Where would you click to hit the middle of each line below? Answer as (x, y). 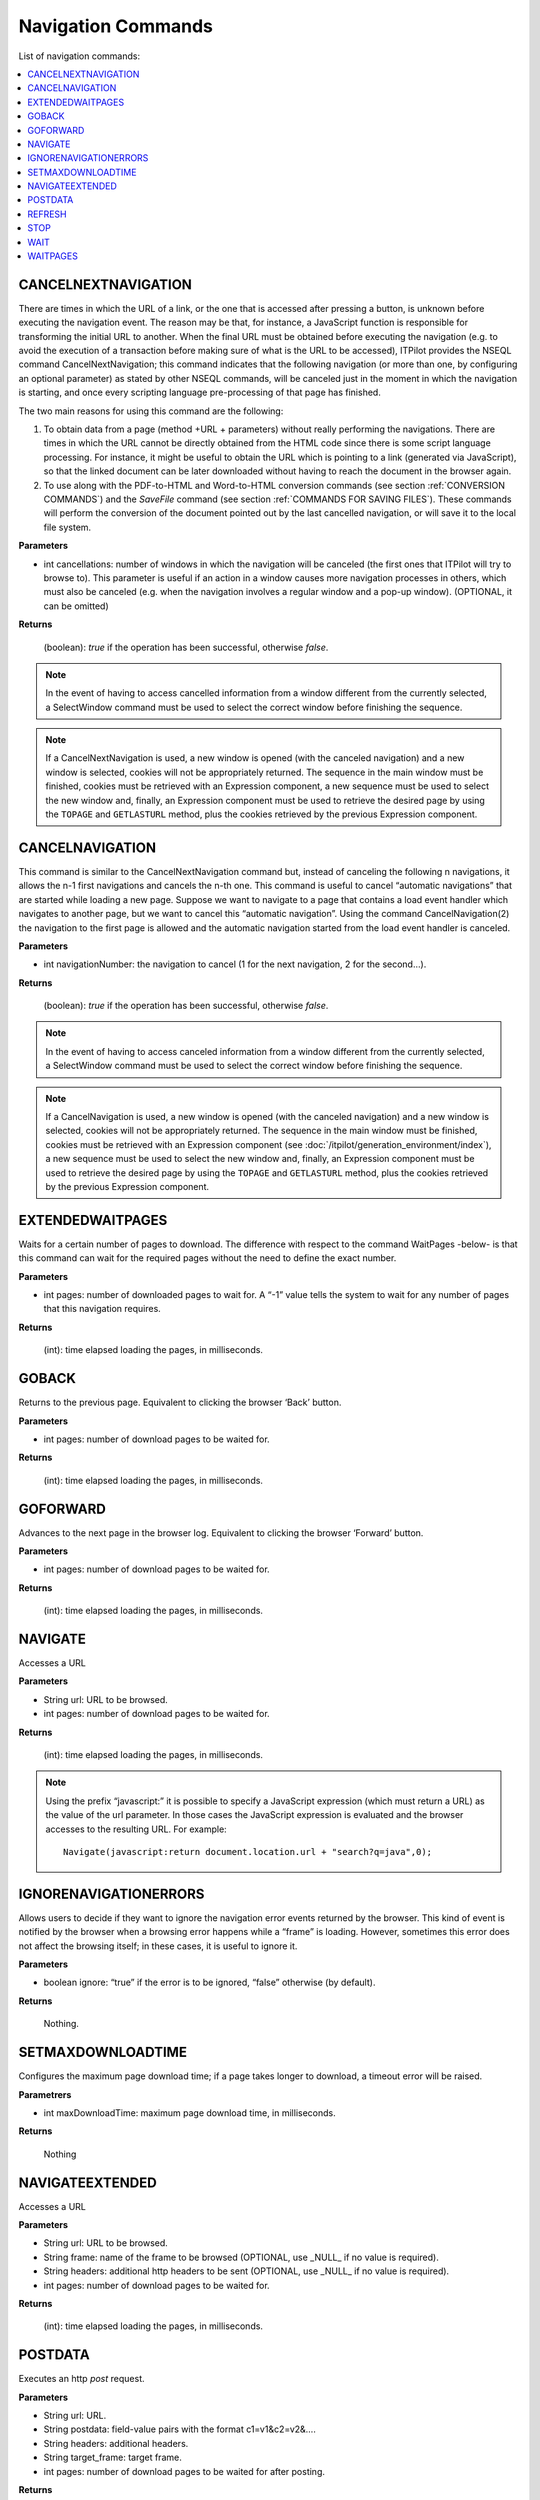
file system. (67, 527)
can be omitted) (76, 606)
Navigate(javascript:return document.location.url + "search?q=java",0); (248, 1851)
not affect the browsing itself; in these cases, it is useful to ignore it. (158, 1946)
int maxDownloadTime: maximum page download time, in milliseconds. (189, 2112)
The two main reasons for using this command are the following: (151, 411)
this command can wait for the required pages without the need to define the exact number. (207, 1258)
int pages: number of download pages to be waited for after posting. (184, 2471)
